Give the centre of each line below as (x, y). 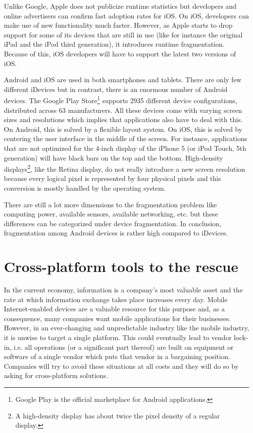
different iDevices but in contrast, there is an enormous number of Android (116, 89)
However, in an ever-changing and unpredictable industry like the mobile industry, (127, 328)
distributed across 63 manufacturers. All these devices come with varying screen (123, 110)
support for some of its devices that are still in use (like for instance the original (123, 34)
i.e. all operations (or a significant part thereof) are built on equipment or (124, 347)
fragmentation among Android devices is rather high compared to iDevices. (116, 233)
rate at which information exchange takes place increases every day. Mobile (116, 299)
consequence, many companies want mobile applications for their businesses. (117, 318)
